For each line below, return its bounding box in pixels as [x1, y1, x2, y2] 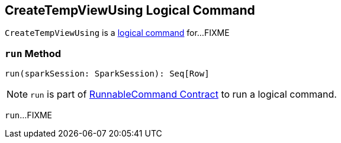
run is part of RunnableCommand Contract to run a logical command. [30, 88, 337, 101]
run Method [5, 47, 61, 59]
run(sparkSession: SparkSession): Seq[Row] [5, 69, 210, 79]
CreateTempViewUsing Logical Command [5, 3, 255, 18]
